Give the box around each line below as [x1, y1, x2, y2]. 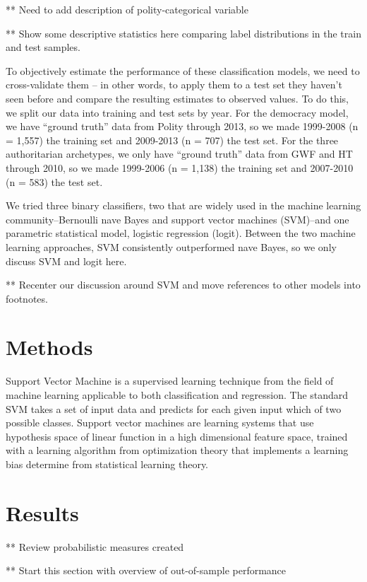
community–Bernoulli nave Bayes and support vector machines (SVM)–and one [6, 211, 349, 226]
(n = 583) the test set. [6, 174, 103, 189]
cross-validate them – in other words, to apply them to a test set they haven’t [6, 77, 342, 92]
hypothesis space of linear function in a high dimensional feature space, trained [6, 429, 348, 443]
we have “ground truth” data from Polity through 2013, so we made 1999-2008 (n [6, 119, 359, 134]
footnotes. [6, 291, 48, 305]
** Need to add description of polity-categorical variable [6, 2, 248, 16]
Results [6, 498, 79, 527]
